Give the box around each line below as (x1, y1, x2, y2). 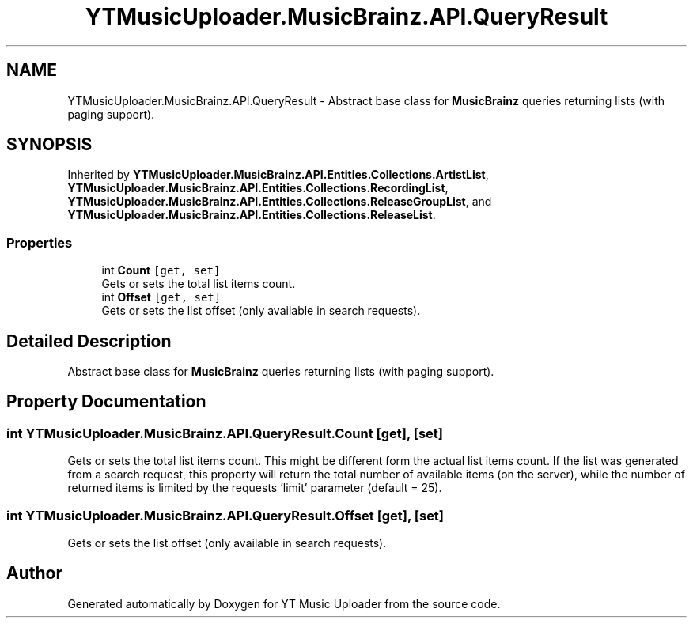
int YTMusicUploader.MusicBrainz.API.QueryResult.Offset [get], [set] (6, 507, 445, 524)
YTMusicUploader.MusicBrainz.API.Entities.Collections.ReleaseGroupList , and (67, 195, 492, 209)
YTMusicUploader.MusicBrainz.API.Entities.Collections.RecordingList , (67, 181, 449, 195)
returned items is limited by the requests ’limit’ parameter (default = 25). (67, 481, 442, 495)
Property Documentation (6, 391, 206, 412)
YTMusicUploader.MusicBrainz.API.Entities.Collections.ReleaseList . (67, 208, 436, 222)
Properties (6, 234, 73, 251)
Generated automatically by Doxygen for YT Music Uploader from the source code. (67, 596, 501, 611)
